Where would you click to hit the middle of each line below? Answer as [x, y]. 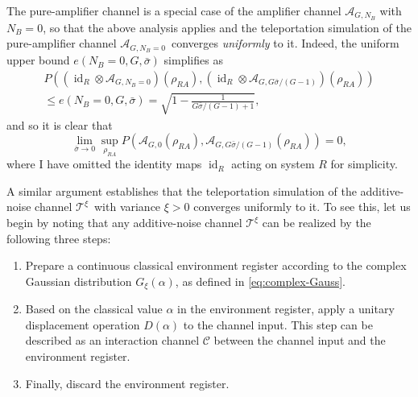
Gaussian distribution [79, 281]
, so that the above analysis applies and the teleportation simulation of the [227, 27]
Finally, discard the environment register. [127, 383]
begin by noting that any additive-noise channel [124, 223]
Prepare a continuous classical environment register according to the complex [216, 265]
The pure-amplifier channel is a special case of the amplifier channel [174, 10]
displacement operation [83, 324]
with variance [127, 207]
